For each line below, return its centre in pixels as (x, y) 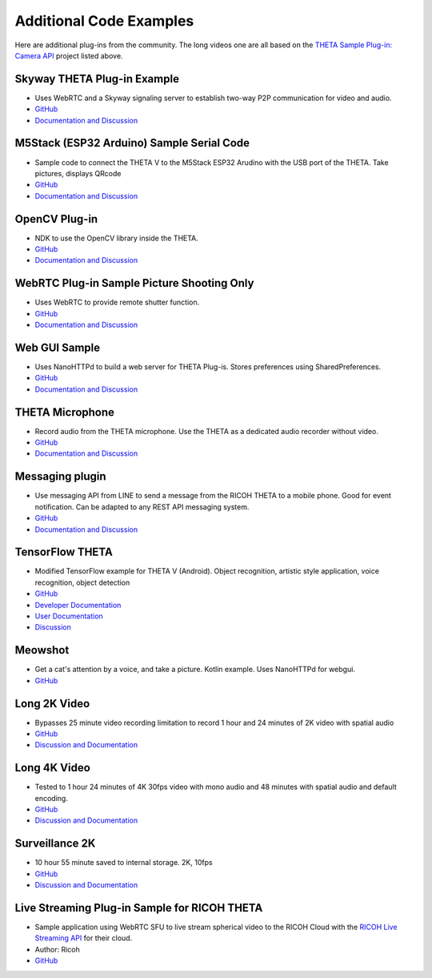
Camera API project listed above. (69, 55)
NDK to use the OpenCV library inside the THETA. (117, 238)
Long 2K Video (52, 704)
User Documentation (69, 616)
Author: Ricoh (57, 949)
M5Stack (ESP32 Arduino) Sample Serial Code (132, 143)
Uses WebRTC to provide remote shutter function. (117, 302)
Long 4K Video (53, 768)
